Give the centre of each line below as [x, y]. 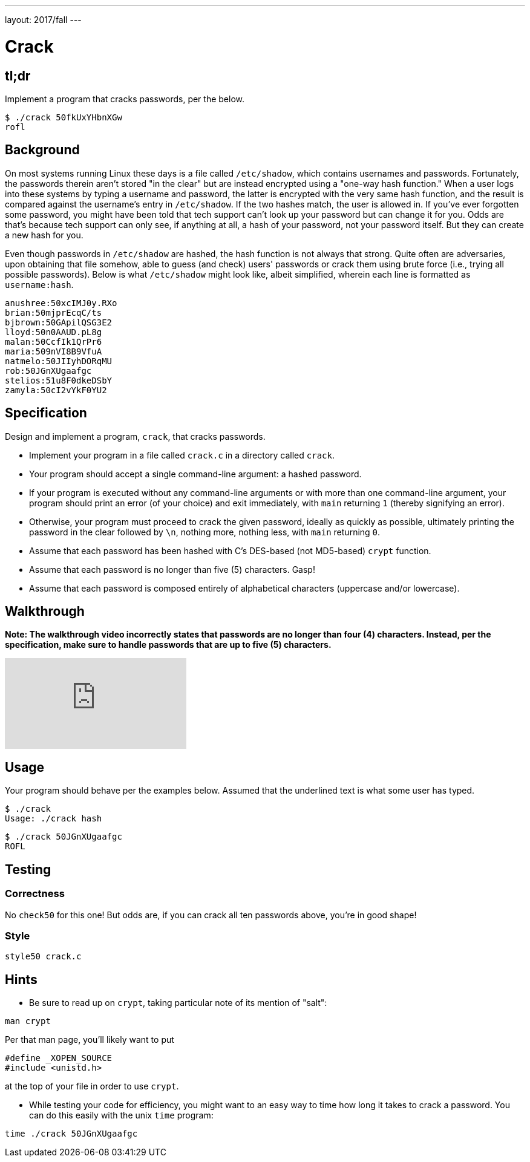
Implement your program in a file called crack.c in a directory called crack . [182, 455]
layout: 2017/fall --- [43, 20]
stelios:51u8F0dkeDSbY [59, 380]
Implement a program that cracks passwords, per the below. [125, 99]
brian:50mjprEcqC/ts [54, 312]
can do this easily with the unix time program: [121, 1115]
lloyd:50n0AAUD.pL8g [54, 332]
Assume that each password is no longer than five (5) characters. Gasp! [172, 569]
